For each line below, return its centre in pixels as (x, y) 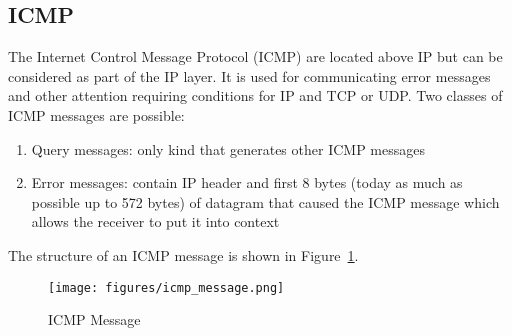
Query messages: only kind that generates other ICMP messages (228, 148)
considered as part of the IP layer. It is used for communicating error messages (249, 75)
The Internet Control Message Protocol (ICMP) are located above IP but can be (255, 56)
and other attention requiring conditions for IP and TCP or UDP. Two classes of (255, 95)
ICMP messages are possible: (96, 114)
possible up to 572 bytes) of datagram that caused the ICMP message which (265, 201)
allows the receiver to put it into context (155, 221)
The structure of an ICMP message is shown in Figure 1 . (183, 254)
